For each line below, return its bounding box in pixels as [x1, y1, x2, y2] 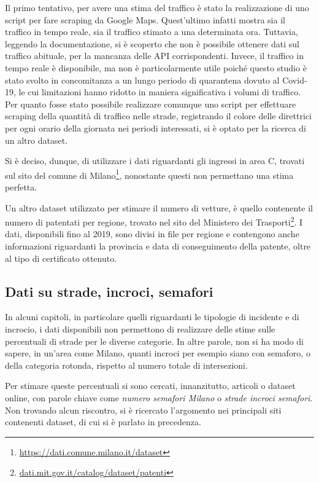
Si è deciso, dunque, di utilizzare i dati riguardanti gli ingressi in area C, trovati [5, 154, 305, 167]
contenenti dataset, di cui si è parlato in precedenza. [5, 415, 201, 428]
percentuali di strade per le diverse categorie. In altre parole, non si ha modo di [5, 334, 304, 347]
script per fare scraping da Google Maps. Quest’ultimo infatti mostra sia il [5, 13, 285, 26]
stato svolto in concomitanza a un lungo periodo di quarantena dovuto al [5, 73, 280, 86]
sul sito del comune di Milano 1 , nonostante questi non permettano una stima [5, 167, 294, 181]
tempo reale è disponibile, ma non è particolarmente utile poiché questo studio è [5, 61, 307, 74]
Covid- [282, 73, 307, 86]
